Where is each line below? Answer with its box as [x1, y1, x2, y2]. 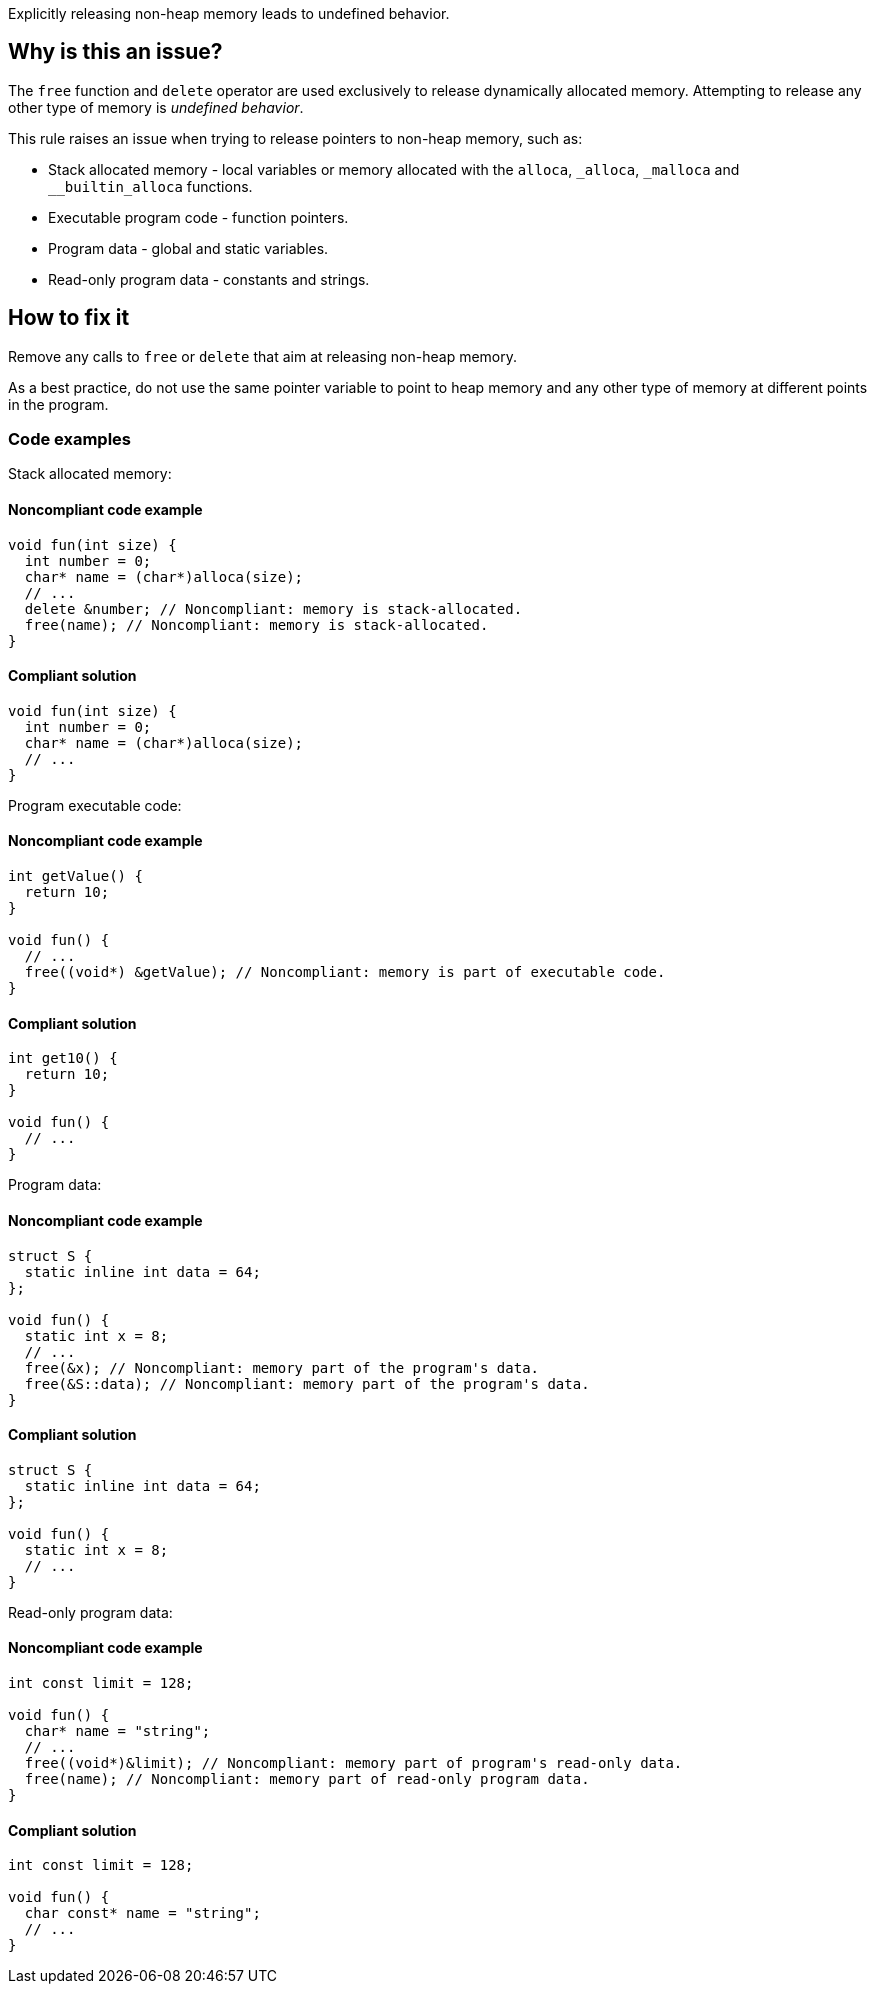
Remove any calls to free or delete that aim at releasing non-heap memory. [8, 347, 518, 365]
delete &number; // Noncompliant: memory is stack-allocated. [24, 600, 523, 617]
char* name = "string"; [24, 1722, 211, 1739]
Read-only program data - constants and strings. [48, 270, 370, 288]
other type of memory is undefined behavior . [8, 98, 304, 116]
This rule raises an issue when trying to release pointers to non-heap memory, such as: [8, 129, 583, 147]
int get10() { [8, 1050, 118, 1067]
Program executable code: [8, 796, 182, 814]
